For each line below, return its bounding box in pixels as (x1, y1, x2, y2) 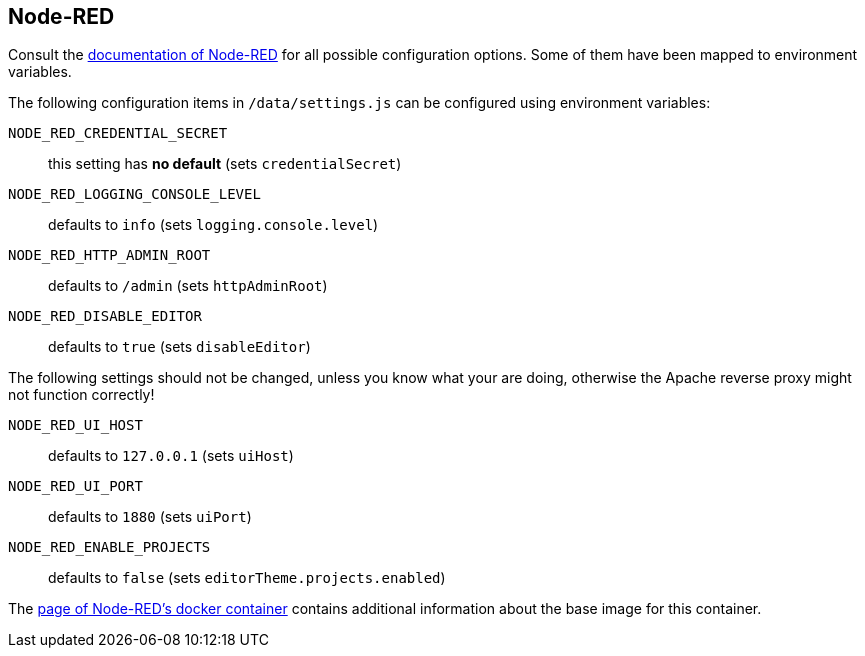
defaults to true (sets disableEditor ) (48, 338, 311, 356)
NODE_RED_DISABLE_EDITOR (8, 308, 202, 325)
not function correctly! (8, 386, 155, 404)
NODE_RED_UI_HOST (8, 417, 143, 434)
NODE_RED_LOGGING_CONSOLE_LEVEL (8, 186, 261, 203)
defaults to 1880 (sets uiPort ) (48, 508, 252, 526)
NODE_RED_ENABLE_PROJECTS (8, 539, 211, 556)
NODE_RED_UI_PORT (8, 478, 143, 495)
